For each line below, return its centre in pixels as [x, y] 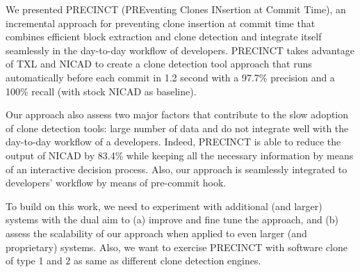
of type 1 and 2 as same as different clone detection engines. [133, 261]
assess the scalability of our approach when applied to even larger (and [156, 233]
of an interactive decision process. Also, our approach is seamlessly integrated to [177, 169]
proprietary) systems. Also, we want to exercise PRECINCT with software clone [177, 247]
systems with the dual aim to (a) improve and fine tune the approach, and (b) [172, 219]
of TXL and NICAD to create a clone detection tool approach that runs [159, 64]
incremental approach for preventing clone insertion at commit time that [161, 23]
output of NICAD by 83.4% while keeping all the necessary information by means [180, 155]
